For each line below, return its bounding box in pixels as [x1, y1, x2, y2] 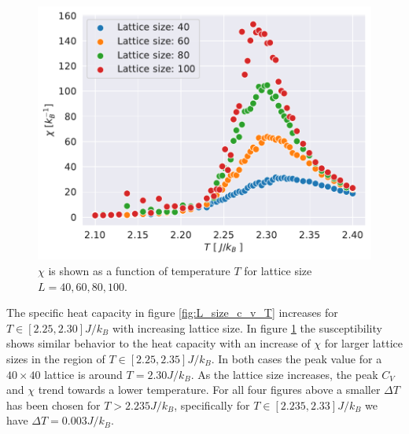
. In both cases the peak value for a [211, 350, 382, 366]
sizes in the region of [6, 350, 105, 366]
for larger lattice [324, 335, 403, 351]
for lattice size [244, 262, 312, 278]
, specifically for [174, 396, 250, 413]
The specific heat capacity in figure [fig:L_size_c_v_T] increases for [6, 304, 338, 321]
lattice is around [44, 366, 123, 382]
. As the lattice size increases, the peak [190, 366, 378, 382]
